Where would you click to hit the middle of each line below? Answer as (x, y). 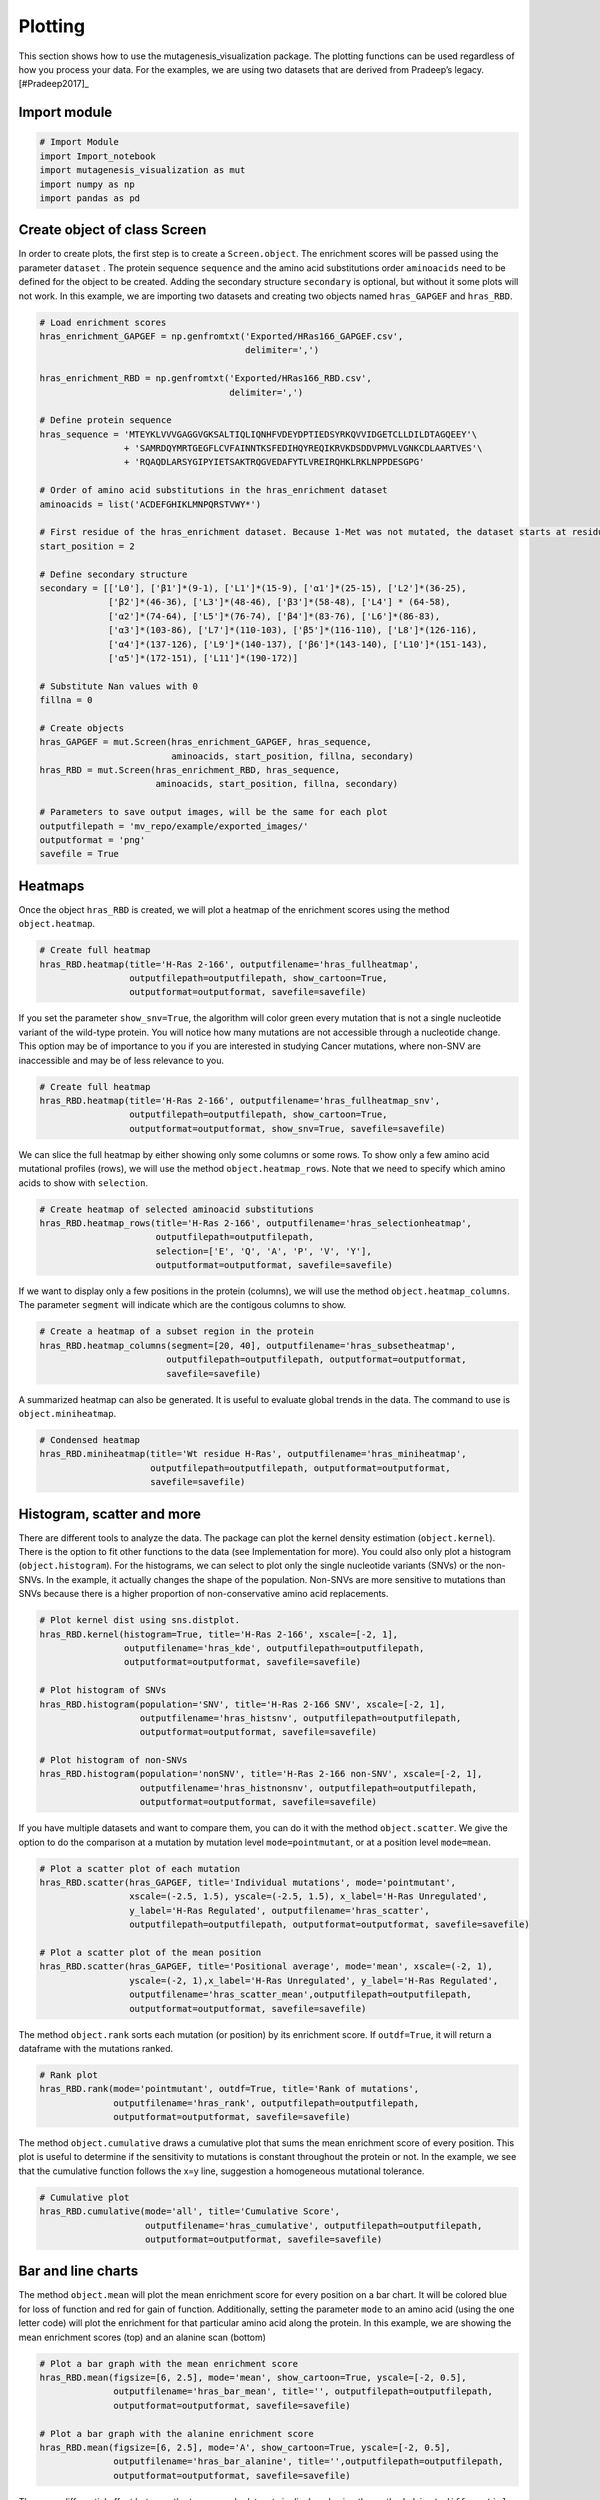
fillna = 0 (66, 700)
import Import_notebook (98, 156)
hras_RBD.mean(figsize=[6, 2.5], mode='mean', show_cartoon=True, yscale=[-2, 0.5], (253, 2378)
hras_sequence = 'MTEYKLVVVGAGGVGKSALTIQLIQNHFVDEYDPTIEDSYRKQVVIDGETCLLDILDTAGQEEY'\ (258, 434)
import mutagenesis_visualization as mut (142, 170)
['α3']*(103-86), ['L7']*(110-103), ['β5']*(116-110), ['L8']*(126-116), (293, 630)
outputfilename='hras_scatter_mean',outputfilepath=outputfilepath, (300, 1994)
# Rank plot (69, 2074)
